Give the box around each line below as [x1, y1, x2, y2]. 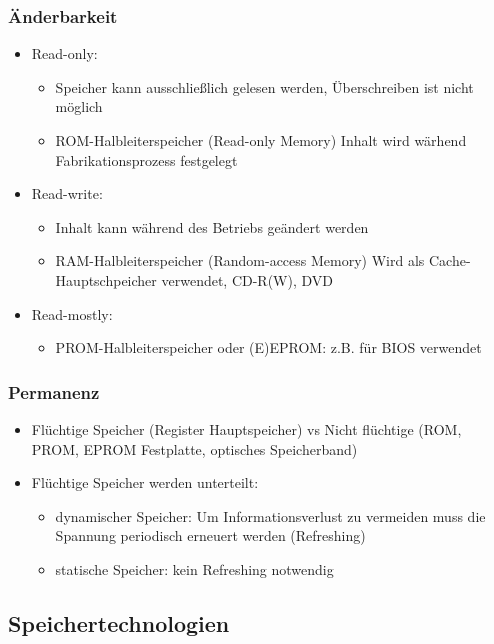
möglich [55, 96, 103, 117]
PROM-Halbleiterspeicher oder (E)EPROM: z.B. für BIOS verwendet [55, 337, 482, 358]
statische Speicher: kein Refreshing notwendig [55, 558, 334, 579]
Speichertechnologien [8, 607, 230, 638]
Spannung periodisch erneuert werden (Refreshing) [55, 525, 366, 546]
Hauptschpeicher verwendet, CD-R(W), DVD [55, 269, 334, 290]
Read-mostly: [31, 303, 113, 324]
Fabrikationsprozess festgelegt [55, 149, 238, 170]
